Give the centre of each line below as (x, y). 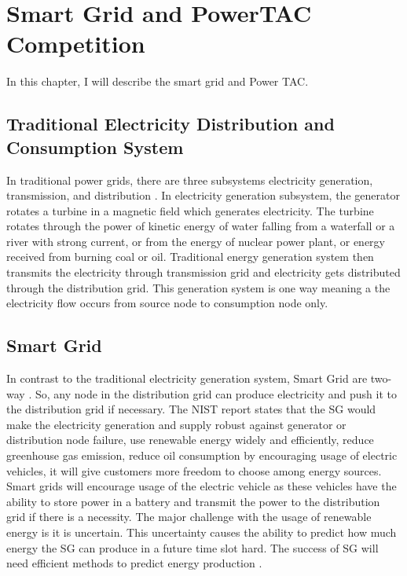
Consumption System (95, 147)
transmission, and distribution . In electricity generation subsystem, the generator (203, 195)
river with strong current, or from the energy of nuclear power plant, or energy (196, 241)
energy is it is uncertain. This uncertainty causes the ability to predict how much (202, 532)
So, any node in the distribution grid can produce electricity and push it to (216, 393)
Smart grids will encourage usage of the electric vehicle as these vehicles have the (202, 486)
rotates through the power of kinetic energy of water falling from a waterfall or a (201, 226)
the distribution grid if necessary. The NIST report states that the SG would (191, 409)
